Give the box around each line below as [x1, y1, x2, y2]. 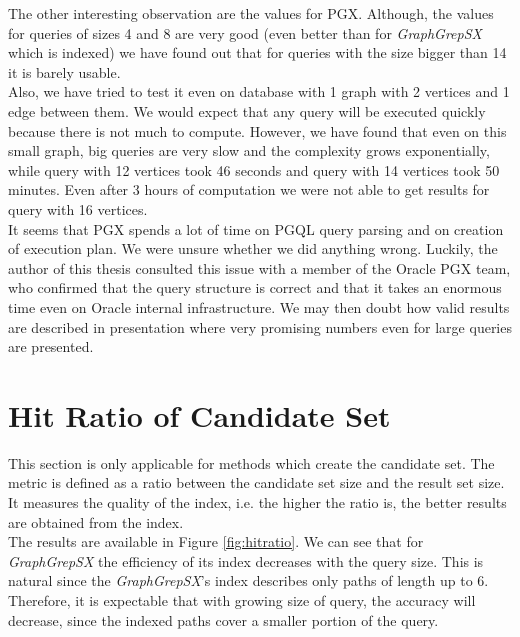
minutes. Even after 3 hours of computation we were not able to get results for [8, 179, 490, 200]
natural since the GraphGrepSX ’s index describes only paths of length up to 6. [8, 570, 489, 591]
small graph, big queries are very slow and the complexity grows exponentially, [8, 140, 490, 161]
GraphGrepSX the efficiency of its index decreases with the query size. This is [8, 550, 484, 571]
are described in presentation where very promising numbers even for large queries [8, 316, 512, 337]
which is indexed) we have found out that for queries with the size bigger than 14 [8, 42, 507, 63]
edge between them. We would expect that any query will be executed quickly [8, 100, 486, 121]
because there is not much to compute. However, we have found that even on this [8, 120, 507, 141]
